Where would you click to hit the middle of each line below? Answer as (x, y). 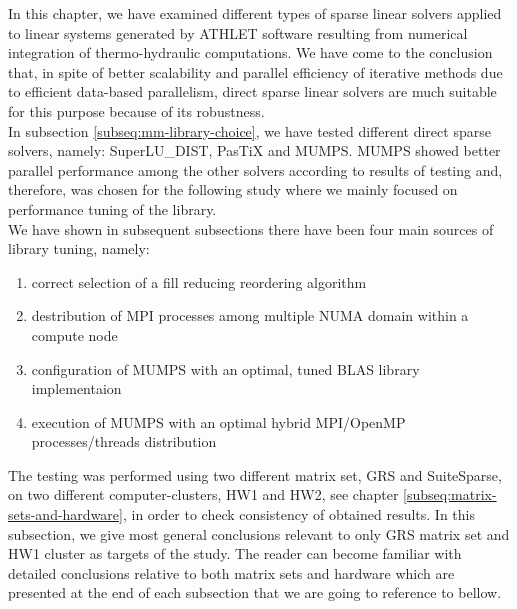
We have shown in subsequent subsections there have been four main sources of (251, 228)
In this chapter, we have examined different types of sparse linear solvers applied (255, 13)
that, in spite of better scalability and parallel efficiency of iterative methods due (255, 71)
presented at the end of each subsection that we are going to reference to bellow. (255, 592)
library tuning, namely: (79, 248)
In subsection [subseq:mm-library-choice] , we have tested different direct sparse (249, 130)
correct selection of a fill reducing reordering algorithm (199, 281)
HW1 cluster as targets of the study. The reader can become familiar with (235, 553)
